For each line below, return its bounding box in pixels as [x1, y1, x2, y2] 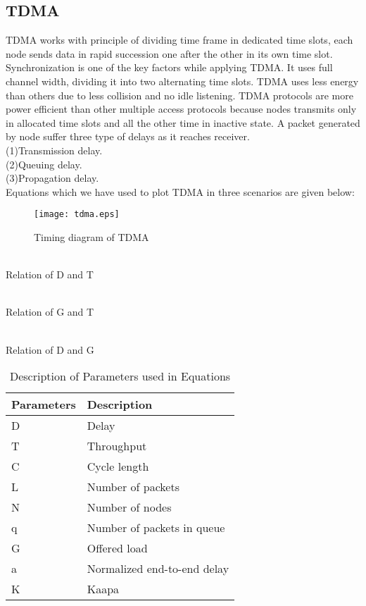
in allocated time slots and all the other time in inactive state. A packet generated [6, 115, 360, 130]
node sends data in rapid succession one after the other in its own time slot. [6, 46, 333, 61]
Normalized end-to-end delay [87, 560, 229, 577]
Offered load [87, 540, 148, 557]
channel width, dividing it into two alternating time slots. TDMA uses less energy [6, 73, 359, 88]
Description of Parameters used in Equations [9, 368, 231, 385]
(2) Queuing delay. [6, 156, 82, 171]
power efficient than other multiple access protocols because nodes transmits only [6, 101, 357, 116]
